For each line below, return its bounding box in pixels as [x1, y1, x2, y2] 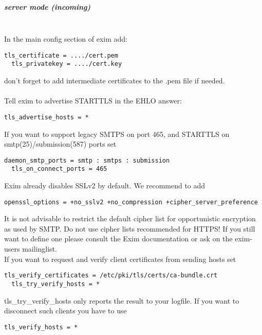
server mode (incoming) [4, 1, 91, 12]
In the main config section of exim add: [4, 33, 128, 44]
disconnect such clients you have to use [4, 305, 127, 316]
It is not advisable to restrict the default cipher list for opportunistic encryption [4, 213, 256, 224]
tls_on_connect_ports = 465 [11, 165, 107, 173]
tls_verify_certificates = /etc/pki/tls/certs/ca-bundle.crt [4, 272, 218, 279]
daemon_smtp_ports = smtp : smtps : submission [4, 156, 170, 164]
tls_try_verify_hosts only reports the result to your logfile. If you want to [4, 295, 239, 306]
